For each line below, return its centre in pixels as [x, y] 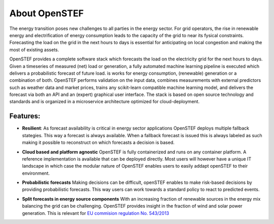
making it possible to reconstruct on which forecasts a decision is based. [98, 143]
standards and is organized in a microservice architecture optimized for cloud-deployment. [105, 102]
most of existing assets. [34, 50]
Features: [25, 116]
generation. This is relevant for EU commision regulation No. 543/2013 [96, 213]
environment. [36, 173]
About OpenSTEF [46, 13]
